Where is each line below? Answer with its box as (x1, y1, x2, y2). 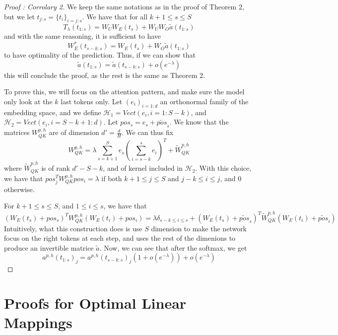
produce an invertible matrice (4, 242, 94, 253)
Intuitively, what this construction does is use (4, 223, 142, 233)
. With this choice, (195, 163, 252, 173)
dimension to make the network (151, 223, 247, 233)
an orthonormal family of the (160, 96, 249, 106)
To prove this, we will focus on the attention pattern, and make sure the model (4, 86, 245, 97)
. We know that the (169, 117, 229, 127)
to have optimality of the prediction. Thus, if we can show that (4, 50, 196, 60)
